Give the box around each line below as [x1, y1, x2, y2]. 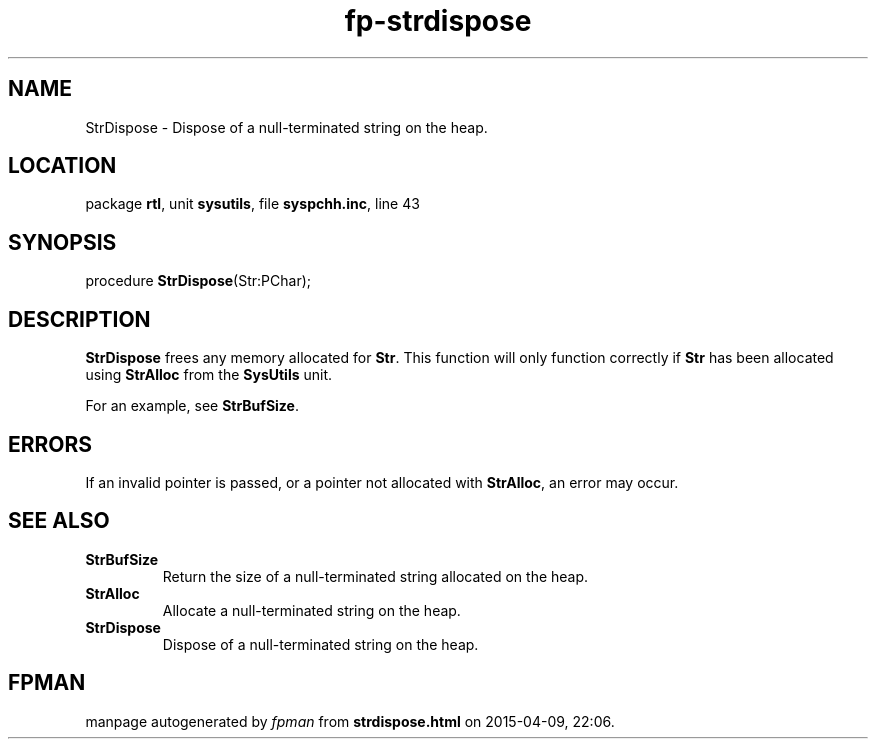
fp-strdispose [344, 4, 532, 38]
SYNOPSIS [8, 229, 117, 255]
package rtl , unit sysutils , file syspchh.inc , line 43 [85, 195, 420, 213]
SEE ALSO [8, 508, 110, 534]
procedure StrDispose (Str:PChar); [85, 272, 311, 290]
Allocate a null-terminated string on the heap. [162, 601, 461, 619]
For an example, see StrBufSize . [85, 397, 299, 415]
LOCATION [8, 153, 117, 179]
